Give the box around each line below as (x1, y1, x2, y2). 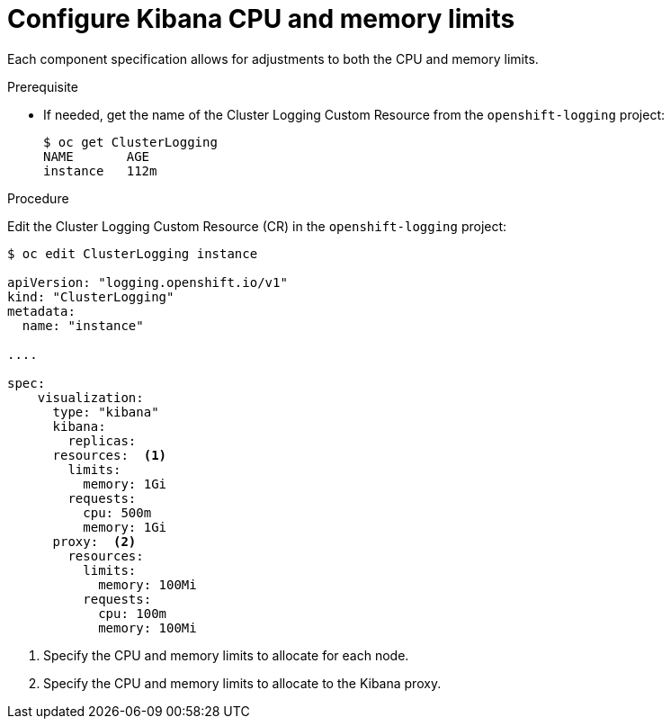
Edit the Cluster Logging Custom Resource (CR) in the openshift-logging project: (7, 218, 507, 234)
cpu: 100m (98, 605, 167, 621)
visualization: (37, 390, 144, 405)
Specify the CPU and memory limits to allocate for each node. (43, 647, 409, 663)
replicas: (67, 433, 137, 448)
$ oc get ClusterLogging (43, 134, 218, 149)
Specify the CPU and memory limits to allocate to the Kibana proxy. (43, 675, 442, 691)
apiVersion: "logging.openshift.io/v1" (7, 274, 288, 290)
